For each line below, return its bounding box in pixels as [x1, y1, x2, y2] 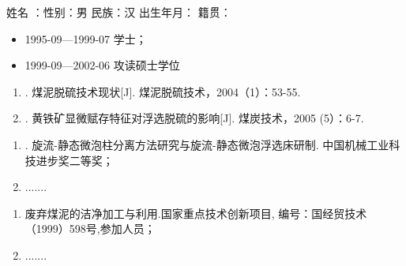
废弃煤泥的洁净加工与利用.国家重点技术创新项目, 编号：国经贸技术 [24, 204, 367, 221]
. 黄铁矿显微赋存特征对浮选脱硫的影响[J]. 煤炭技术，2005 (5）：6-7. [24, 110, 364, 126]
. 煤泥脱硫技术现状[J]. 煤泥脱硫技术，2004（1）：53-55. [24, 83, 301, 99]
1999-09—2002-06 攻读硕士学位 [24, 57, 180, 73]
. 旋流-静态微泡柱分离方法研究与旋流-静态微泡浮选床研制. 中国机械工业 [24, 136, 389, 152]
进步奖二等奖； [36, 152, 114, 168]
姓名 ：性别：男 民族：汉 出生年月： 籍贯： [6, 4, 231, 20]
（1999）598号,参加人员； [24, 220, 156, 237]
